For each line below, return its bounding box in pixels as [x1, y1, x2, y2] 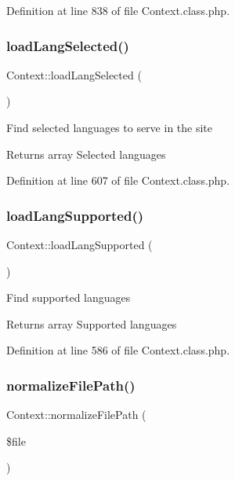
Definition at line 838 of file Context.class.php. [6, 2, 230, 18]
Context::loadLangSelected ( [6, 66, 142, 83]
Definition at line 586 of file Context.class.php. [6, 342, 230, 358]
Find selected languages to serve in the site [6, 119, 213, 135]
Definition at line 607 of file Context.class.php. [6, 172, 230, 189]
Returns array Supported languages [6, 315, 177, 332]
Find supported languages [6, 289, 131, 306]
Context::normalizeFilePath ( [6, 406, 146, 423]
